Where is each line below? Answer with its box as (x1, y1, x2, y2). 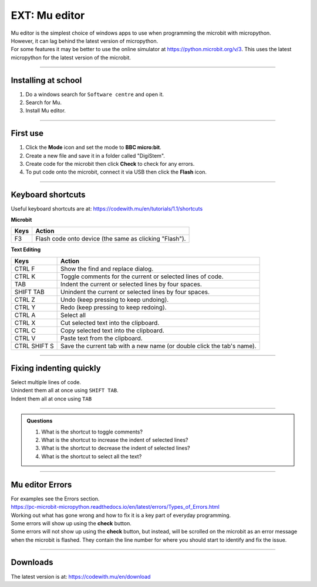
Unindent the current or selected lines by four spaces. (60, 288, 210, 296)
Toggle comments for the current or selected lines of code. (60, 272, 224, 281)
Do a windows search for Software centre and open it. (25, 91, 164, 98)
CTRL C (14, 326, 36, 335)
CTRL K (14, 272, 36, 281)
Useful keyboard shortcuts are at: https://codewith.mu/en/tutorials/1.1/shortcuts (11, 205, 203, 212)
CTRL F (14, 265, 35, 273)
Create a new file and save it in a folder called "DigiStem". (25, 152, 166, 159)
